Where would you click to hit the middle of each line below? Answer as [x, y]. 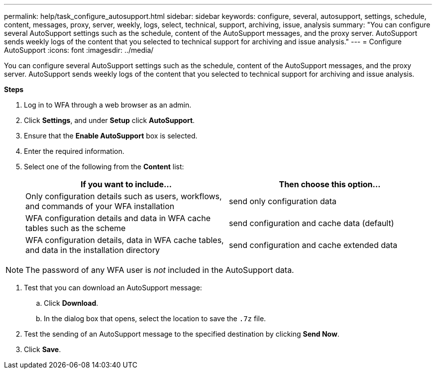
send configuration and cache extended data [313, 245]
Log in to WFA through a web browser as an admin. [108, 105]
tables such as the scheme [76, 228]
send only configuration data [283, 201]
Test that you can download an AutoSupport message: [113, 288]
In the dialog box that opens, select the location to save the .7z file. [155, 318]
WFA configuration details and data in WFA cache [118, 218]
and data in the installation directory [93, 250]
